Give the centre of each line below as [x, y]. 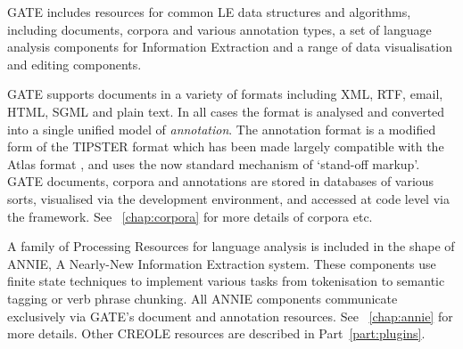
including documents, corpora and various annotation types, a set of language [219, 29]
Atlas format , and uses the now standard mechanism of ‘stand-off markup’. [214, 163]
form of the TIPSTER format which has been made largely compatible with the [226, 146]
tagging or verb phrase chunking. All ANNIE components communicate [203, 298]
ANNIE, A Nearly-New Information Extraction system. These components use [222, 263]
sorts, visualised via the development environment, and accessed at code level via [228, 198]
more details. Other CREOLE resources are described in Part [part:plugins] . [216, 333]
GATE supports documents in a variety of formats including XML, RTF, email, [225, 94]
